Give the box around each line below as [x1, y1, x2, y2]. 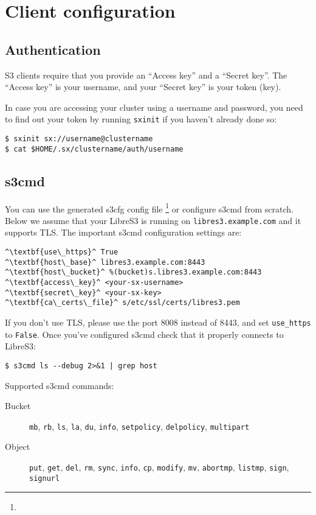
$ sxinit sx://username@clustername [5, 135, 153, 144]
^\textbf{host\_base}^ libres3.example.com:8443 [5, 257, 205, 267]
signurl [29, 474, 60, 483]
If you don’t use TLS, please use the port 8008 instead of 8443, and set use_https [5, 315, 311, 328]
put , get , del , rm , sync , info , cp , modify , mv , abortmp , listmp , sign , [29, 460, 289, 473]
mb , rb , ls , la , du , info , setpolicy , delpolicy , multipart [29, 419, 250, 432]
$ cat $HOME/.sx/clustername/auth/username [5, 144, 184, 153]
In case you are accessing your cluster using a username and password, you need [5, 100, 303, 113]
